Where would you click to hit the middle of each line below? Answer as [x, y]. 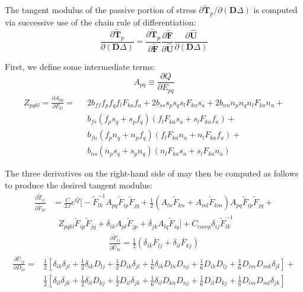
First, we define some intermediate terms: [80, 66]
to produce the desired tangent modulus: [79, 184]
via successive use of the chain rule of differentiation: [101, 22]
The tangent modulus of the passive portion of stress [101, 10]
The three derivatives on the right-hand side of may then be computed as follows [152, 173]
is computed [275, 10]
